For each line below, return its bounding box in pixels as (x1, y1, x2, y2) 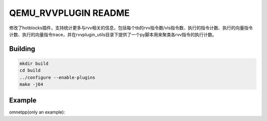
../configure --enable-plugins (19, 74, 96, 80)
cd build (19, 67, 41, 73)
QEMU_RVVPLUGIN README (9, 7, 130, 18)
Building (9, 45, 36, 53)
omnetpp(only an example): (9, 109, 65, 115)
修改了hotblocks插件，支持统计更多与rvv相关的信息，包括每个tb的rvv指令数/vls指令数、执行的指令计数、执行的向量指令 (9, 25, 253, 31)
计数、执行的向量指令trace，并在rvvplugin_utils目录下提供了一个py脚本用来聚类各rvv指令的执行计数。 (9, 31, 217, 37)
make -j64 (19, 82, 44, 87)
